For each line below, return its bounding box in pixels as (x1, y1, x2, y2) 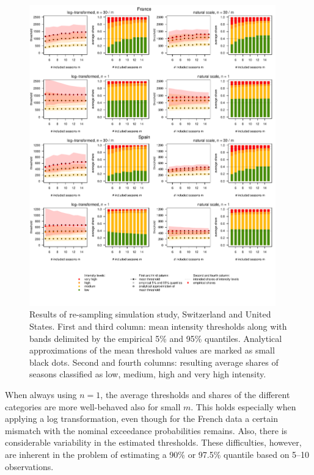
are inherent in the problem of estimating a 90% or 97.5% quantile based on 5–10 (5, 448, 310, 460)
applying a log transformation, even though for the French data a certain (5, 412, 278, 425)
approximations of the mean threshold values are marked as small (29, 344, 275, 357)
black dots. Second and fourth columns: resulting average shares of (29, 355, 279, 368)
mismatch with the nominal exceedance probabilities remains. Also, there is (5, 424, 288, 437)
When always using (5, 388, 77, 401)
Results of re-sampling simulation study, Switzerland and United (29, 308, 271, 321)
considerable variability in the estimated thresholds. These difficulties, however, (5, 436, 302, 449)
